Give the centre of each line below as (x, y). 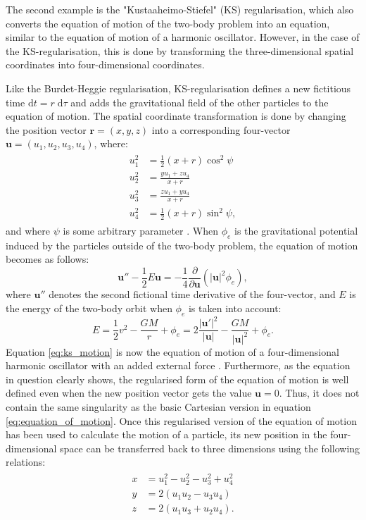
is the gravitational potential (296, 230)
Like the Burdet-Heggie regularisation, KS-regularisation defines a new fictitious (178, 88)
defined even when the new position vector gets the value (129, 393)
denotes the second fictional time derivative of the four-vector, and (192, 294)
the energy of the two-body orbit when (89, 308)
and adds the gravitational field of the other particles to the (200, 102)
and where (28, 230)
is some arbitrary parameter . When (140, 230)
